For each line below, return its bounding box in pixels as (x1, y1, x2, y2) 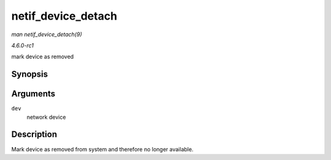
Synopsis (11, 69, 48, 80)
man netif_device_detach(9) (11, 31, 82, 38)
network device (26, 113, 66, 121)
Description (11, 129, 58, 140)
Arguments (11, 89, 56, 99)
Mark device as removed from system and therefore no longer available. (11, 145, 194, 153)
